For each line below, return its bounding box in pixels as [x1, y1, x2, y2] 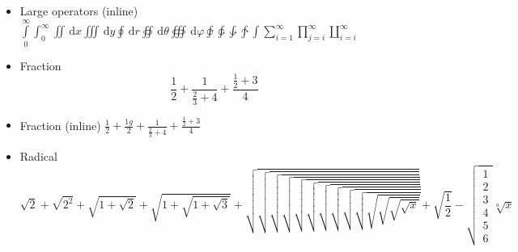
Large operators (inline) [19, 2, 138, 19]
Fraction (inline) [19, 116, 101, 133]
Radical [19, 147, 57, 164]
